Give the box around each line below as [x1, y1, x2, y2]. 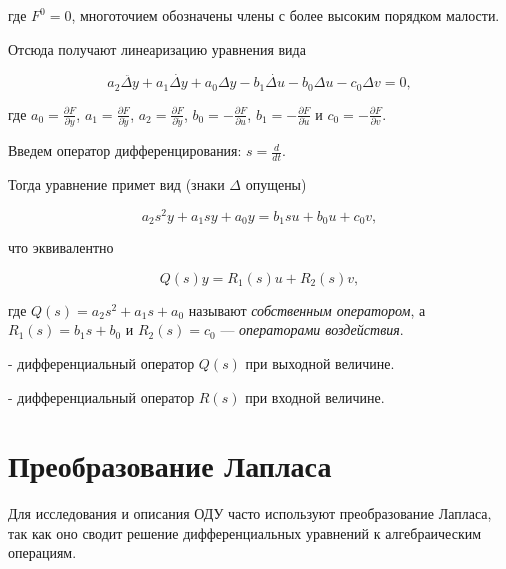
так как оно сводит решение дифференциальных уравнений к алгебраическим [8, 522, 482, 543]
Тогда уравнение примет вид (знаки [8, 174, 225, 194]
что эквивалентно [8, 237, 114, 258]
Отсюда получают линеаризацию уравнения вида [8, 38, 306, 59]
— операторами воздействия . [220, 319, 404, 340]
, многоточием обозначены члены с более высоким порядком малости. [71, 5, 500, 25]
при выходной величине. [245, 352, 395, 373]
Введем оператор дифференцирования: [8, 140, 242, 161]
